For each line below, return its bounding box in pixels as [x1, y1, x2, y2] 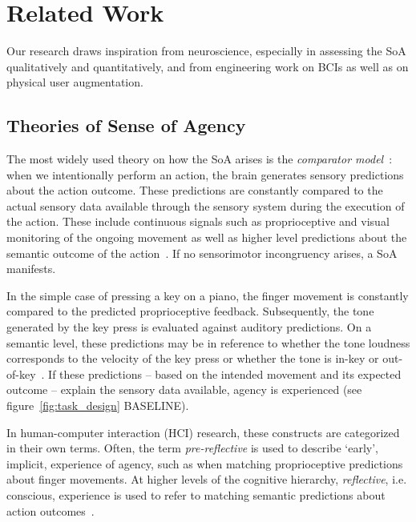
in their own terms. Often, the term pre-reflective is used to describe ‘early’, [6, 440, 378, 456]
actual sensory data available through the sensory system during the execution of [6, 197, 405, 214]
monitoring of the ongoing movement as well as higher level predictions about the [6, 229, 407, 246]
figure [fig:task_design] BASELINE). [6, 397, 189, 414]
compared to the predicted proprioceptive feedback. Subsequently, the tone [6, 303, 374, 319]
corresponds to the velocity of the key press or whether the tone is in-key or [6, 350, 379, 367]
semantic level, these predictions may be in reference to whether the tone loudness [6, 334, 410, 351]
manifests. [6, 260, 56, 277]
